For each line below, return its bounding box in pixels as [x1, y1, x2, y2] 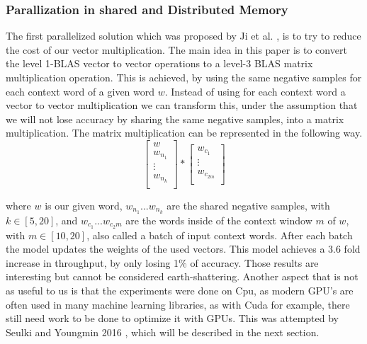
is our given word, [45, 197, 123, 212]
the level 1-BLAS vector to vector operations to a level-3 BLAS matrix [6, 56, 313, 71]
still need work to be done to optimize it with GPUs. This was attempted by [6, 311, 339, 326]
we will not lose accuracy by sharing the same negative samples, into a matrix [6, 111, 344, 126]
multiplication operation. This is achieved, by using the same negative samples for [6, 70, 362, 84]
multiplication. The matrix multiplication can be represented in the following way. [6, 125, 363, 140]
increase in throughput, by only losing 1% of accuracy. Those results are [6, 255, 319, 270]
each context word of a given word [6, 84, 155, 98]
